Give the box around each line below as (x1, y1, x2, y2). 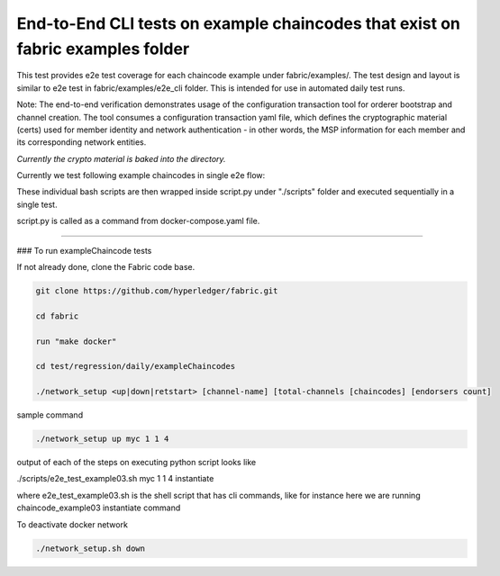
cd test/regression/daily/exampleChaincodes (35, 361, 236, 372)
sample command (16, 409, 84, 420)
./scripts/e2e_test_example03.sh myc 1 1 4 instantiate (16, 473, 214, 484)
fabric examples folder (16, 39, 190, 58)
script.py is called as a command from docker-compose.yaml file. (16, 216, 260, 227)
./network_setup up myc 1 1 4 (35, 434, 169, 445)
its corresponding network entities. (16, 137, 147, 148)
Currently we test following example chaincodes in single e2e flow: (16, 170, 266, 181)
